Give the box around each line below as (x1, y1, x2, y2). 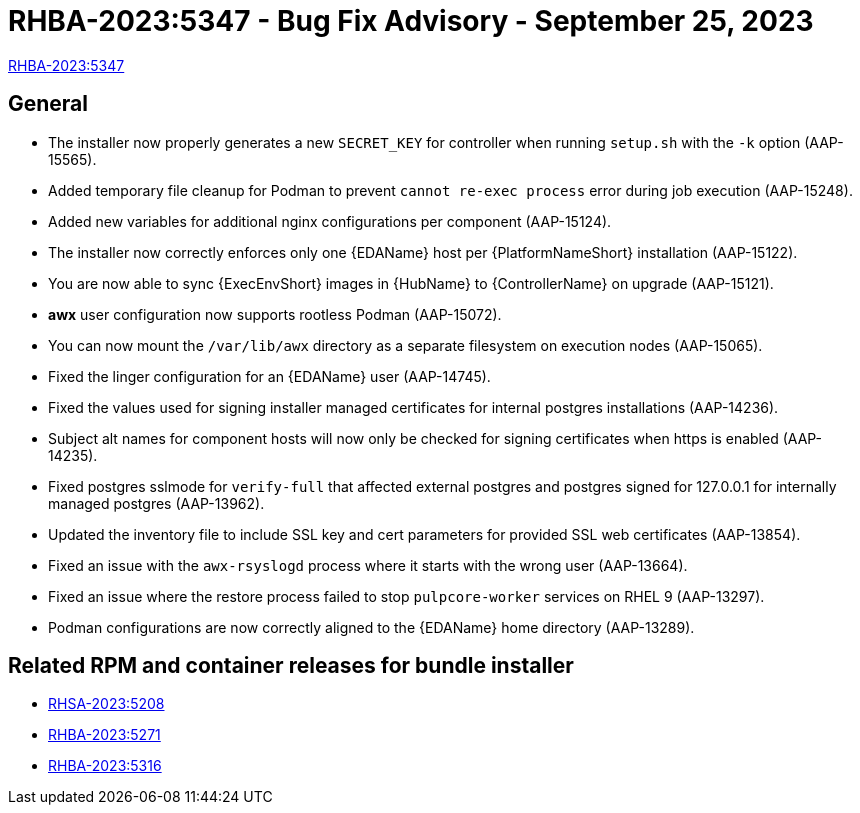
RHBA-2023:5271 (48, 726, 161, 744)
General (8, 91, 89, 117)
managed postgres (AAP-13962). (48, 494, 265, 512)
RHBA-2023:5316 (48, 757, 162, 775)
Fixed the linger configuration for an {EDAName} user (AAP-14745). (48, 367, 491, 385)
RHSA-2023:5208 (48, 695, 165, 713)
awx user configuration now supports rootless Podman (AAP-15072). (48, 305, 502, 323)
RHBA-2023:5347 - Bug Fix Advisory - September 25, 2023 (8, 4, 814, 38)
